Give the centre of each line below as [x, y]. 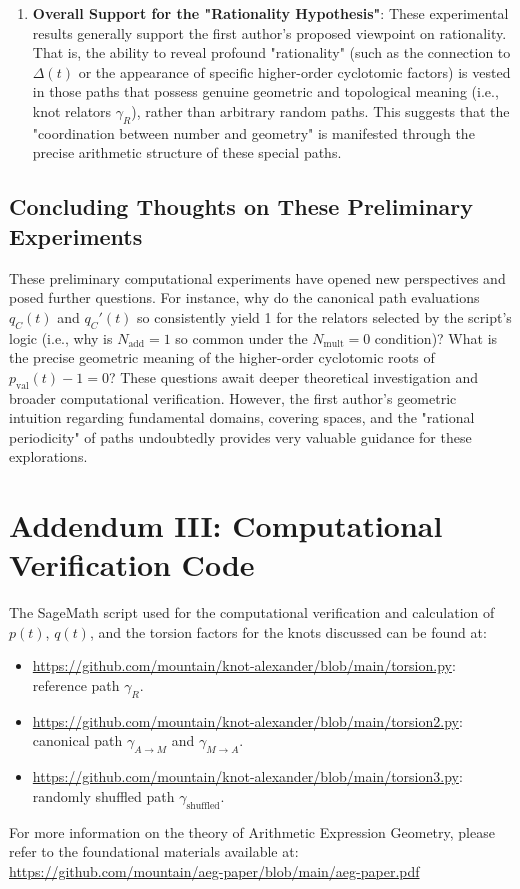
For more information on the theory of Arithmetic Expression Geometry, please [252, 831]
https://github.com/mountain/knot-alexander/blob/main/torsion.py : [244, 665]
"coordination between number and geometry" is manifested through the [253, 132]
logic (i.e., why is [61, 337]
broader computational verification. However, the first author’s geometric [233, 397]
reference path [76, 684]
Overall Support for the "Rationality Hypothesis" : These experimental [270, 13]
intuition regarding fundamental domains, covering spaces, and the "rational [242, 417]
